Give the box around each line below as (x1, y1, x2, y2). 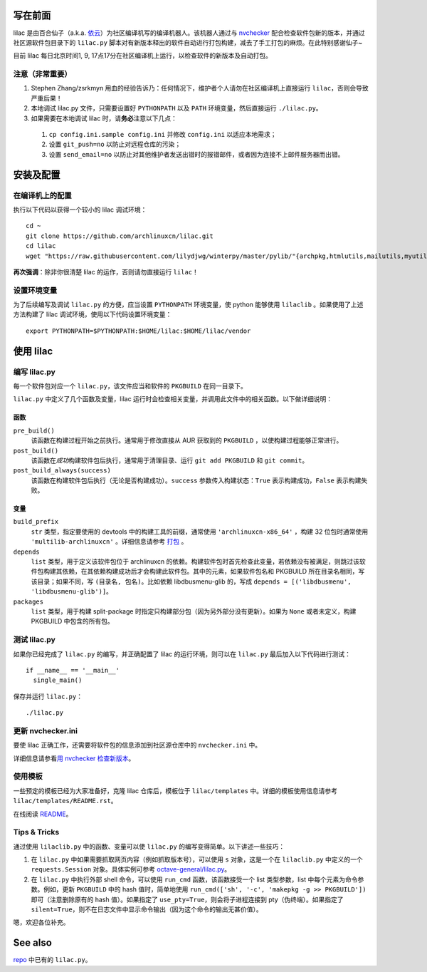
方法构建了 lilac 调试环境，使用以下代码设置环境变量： (13, 310, 172, 319)
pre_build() (13, 426, 55, 435)
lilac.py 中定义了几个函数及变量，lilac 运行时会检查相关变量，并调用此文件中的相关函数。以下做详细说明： (13, 395, 333, 403)
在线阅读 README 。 (13, 810, 73, 818)
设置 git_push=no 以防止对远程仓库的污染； (48, 140, 181, 149)
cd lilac (26, 242, 56, 250)
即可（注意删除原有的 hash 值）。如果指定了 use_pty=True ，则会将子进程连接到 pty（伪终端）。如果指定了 (31, 895, 344, 904)
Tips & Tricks (13, 827, 60, 837)
